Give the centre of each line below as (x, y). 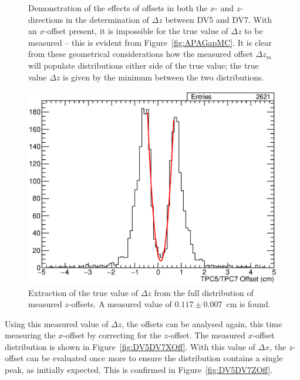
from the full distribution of (204, 292)
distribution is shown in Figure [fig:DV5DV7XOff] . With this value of (130, 346)
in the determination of (107, 19)
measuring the (30, 335)
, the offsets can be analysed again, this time (202, 323)
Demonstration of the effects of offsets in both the (118, 8)
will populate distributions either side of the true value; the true (144, 65)
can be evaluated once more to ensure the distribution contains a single (155, 358)
